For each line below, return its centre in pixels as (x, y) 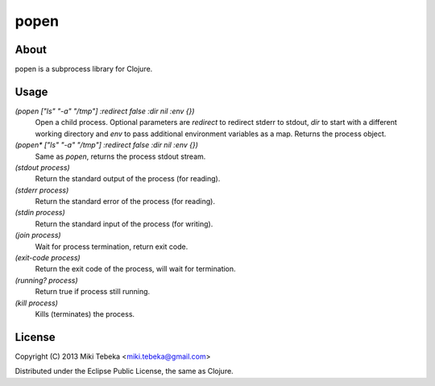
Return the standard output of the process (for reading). (128, 179)
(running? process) (46, 280)
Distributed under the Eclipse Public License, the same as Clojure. (124, 371)
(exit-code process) (48, 258)
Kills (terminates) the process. (85, 314)
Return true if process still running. (93, 292)
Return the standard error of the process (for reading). (125, 201)
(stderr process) (42, 190)
